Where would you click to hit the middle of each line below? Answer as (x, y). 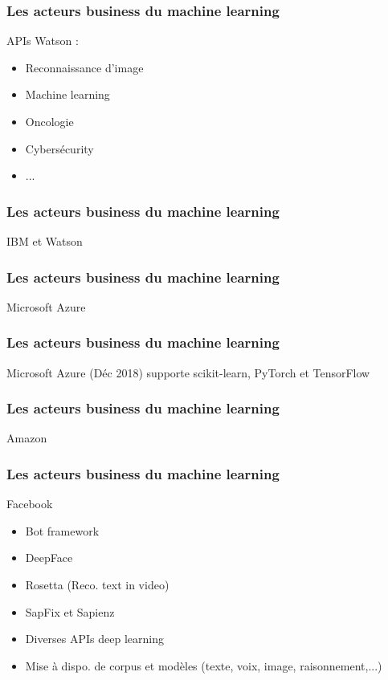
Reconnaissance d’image (84, 67)
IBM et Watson (45, 241)
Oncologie (49, 121)
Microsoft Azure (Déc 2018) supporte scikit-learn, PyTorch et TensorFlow (188, 372)
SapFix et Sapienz (70, 611)
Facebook (30, 504)
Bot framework (62, 530)
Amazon (27, 438)
